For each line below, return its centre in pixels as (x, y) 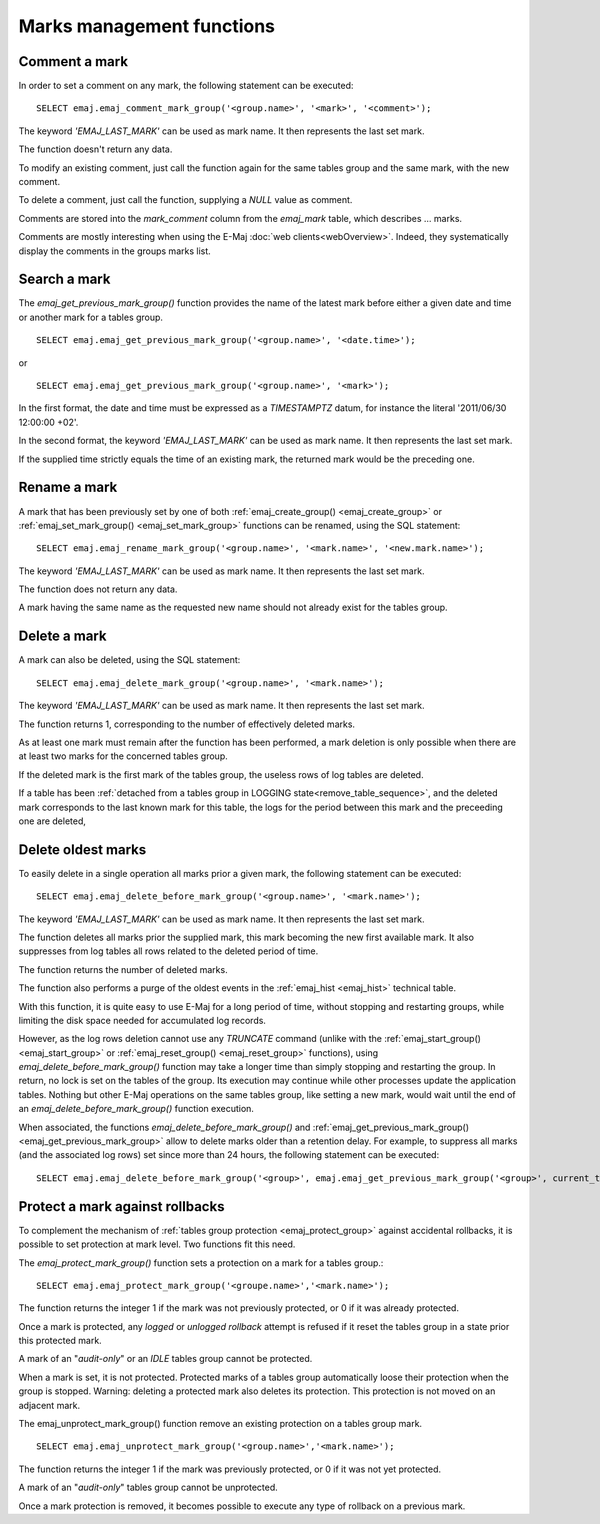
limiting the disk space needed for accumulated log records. (142, 1020)
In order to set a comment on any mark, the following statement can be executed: (186, 86)
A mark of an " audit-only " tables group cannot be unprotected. (148, 1487)
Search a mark (64, 279)
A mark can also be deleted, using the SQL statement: (129, 660)
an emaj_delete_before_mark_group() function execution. (136, 1109)
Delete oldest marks (82, 849)
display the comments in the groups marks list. (115, 251)
